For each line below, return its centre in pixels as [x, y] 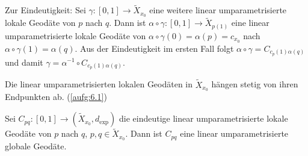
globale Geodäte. [36, 146]
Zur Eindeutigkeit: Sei [45, 10]
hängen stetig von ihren [255, 84]
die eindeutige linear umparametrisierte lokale [203, 118]
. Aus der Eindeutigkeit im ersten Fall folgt [154, 48]
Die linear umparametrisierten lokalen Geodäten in [99, 84]
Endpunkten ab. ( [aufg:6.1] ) [56, 97]
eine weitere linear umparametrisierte [218, 10]
